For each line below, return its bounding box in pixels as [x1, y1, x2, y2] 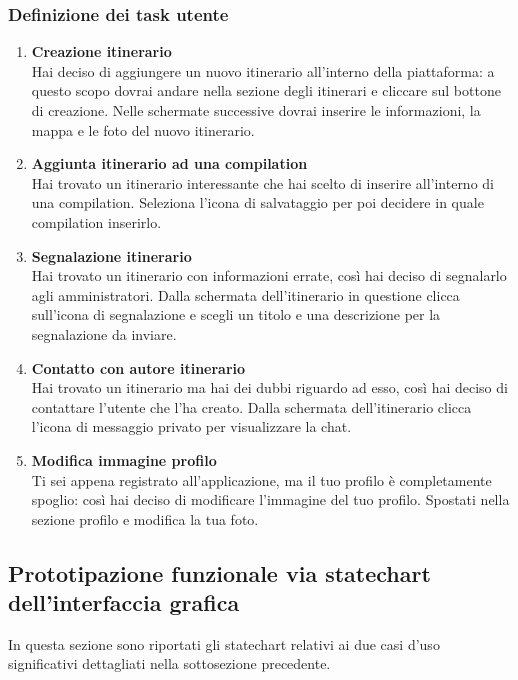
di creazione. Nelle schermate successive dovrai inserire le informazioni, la [31, 100, 481, 120]
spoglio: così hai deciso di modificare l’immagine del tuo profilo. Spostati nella [31, 489, 510, 510]
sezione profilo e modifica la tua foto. [31, 508, 259, 529]
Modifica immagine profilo [31, 449, 217, 470]
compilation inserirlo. [31, 211, 162, 232]
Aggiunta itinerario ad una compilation [31, 153, 308, 174]
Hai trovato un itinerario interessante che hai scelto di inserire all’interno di [31, 172, 494, 193]
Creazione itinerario [31, 41, 172, 62]
